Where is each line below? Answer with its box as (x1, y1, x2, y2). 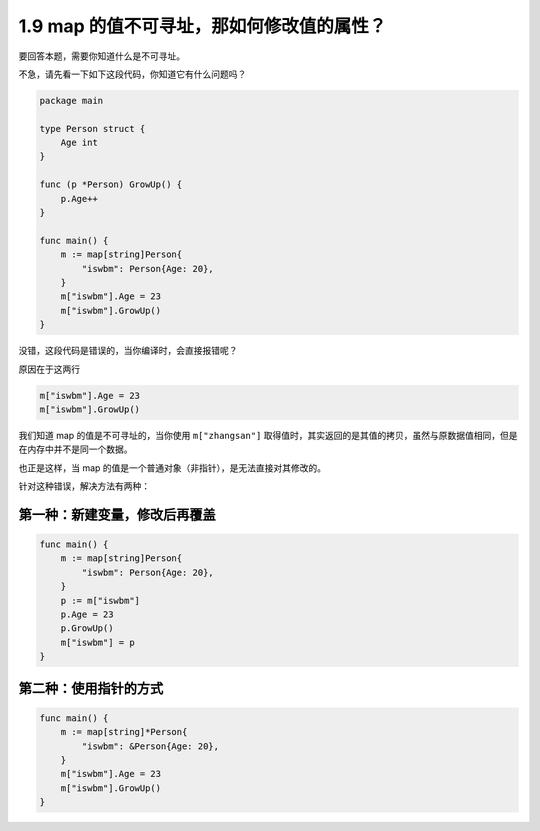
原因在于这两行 (18, 363, 80, 375)
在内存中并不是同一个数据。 (18, 443, 133, 455)
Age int (60, 137, 99, 149)
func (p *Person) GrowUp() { (39, 179, 183, 190)
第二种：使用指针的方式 (18, 680, 164, 697)
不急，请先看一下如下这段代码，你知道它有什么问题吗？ (18, 68, 247, 80)
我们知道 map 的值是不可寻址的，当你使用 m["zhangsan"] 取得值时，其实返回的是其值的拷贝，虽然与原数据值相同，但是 (18, 429, 519, 441)
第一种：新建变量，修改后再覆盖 (18, 506, 216, 523)
